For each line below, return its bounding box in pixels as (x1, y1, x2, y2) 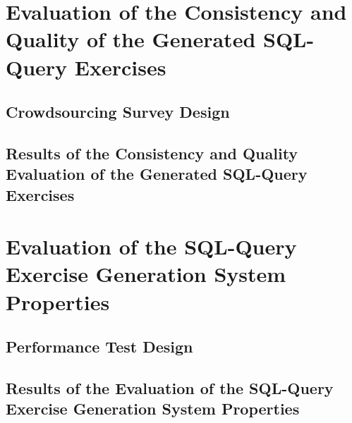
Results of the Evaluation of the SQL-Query (6, 377, 334, 399)
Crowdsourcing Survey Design (6, 101, 230, 123)
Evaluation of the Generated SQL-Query (6, 163, 308, 185)
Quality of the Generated (6, 25, 256, 54)
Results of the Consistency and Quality (6, 142, 298, 164)
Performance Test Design (6, 336, 193, 357)
